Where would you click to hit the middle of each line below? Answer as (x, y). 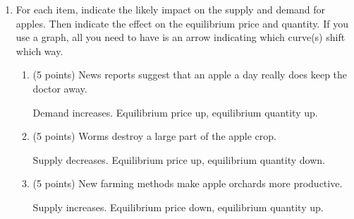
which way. (39, 51)
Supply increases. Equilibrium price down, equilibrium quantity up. (178, 207)
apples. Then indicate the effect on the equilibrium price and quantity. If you (182, 23)
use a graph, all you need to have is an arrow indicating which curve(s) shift (181, 37)
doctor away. (60, 88)
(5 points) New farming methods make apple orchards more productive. (188, 183)
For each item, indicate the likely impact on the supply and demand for (171, 9)
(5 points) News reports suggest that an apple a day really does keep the (190, 75)
